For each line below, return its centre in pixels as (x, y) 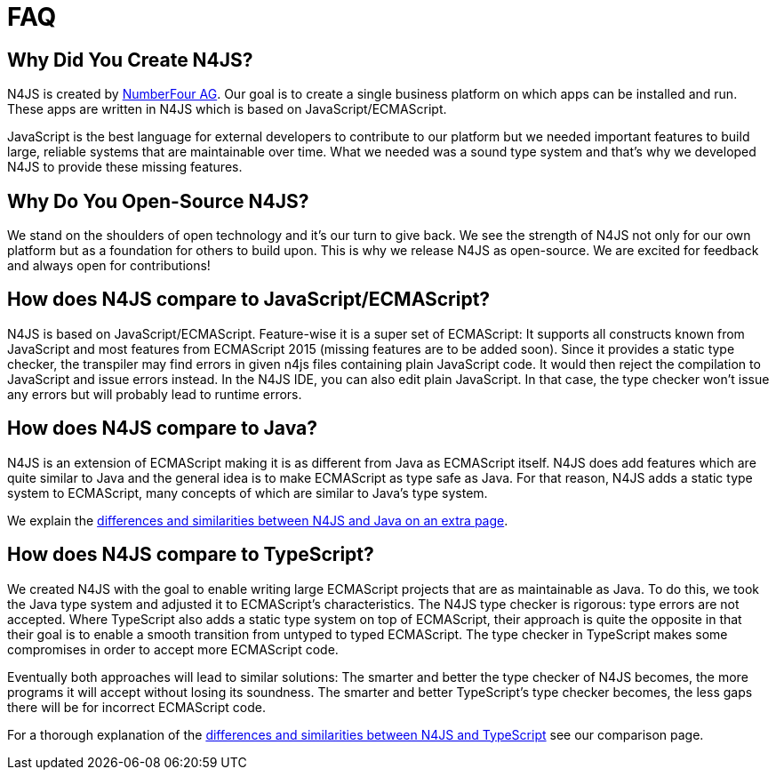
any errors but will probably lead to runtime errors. (155, 394)
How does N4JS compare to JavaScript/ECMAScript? (249, 300)
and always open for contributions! (109, 266)
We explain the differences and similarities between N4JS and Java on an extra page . (258, 520)
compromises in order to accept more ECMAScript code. (173, 649)
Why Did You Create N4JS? (130, 60)
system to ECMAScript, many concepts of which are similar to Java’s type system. (248, 493)
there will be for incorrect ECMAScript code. (137, 707)
